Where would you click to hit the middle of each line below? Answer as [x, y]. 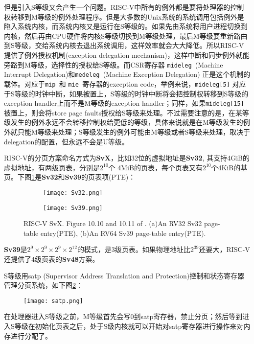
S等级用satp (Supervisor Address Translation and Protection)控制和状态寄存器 [124, 275]
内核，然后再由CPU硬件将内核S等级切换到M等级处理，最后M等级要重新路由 [126, 35]
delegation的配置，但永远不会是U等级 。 [66, 141]
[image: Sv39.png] [73, 208]
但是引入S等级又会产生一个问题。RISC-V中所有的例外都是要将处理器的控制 [124, 7]
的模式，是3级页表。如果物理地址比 [134, 249]
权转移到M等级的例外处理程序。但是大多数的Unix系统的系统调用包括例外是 [124, 16]
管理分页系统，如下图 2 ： [43, 285]
